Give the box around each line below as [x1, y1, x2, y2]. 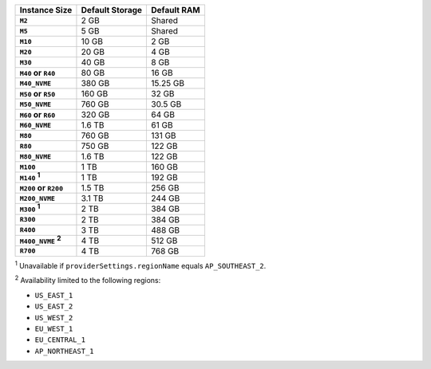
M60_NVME [19, 120, 52, 129]
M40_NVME [19, 79, 52, 88]
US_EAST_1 [34, 291, 73, 300]
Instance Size [19, 5, 73, 15]
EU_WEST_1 [34, 324, 73, 333]
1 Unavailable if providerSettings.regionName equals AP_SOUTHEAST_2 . [14, 260, 267, 270]
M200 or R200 [19, 183, 64, 194]
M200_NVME [19, 194, 56, 202]
